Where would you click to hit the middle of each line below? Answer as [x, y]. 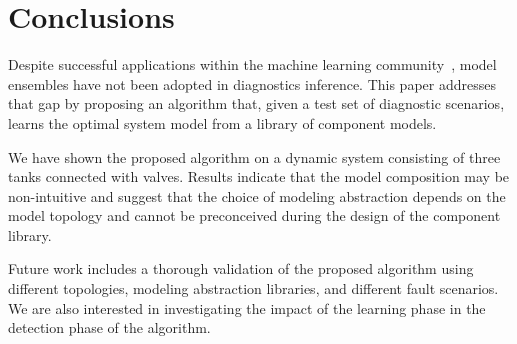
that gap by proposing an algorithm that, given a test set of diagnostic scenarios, [256, 103]
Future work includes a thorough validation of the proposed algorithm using [241, 268]
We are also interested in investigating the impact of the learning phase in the [247, 307]
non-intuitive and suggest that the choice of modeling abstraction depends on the [257, 195]
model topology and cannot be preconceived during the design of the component [254, 215]
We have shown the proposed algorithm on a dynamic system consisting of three [254, 156]
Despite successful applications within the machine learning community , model [252, 64]
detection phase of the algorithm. [109, 327]
